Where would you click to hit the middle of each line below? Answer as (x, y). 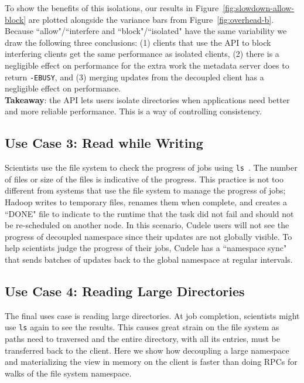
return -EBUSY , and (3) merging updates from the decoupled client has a (134, 77)
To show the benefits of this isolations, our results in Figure (112, 8)
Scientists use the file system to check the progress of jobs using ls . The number (151, 167)
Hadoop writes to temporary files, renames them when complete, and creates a (146, 202)
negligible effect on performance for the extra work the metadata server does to (147, 65)
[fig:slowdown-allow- (259, 8)
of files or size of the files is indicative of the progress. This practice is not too (144, 179)
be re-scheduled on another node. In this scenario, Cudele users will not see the (147, 225)
